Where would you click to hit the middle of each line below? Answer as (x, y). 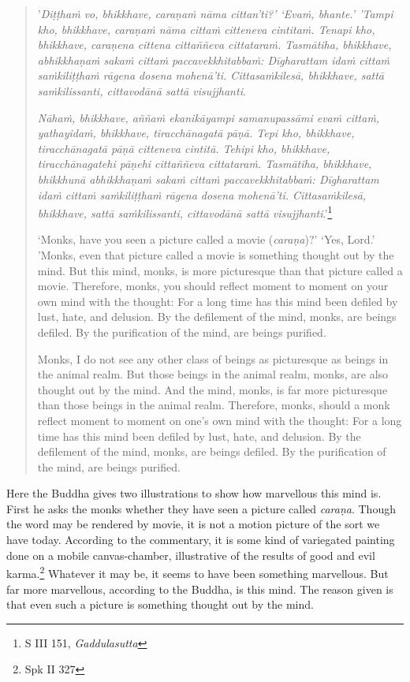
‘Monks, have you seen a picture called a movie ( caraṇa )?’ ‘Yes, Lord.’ (206, 239)
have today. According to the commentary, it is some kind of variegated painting (201, 540)
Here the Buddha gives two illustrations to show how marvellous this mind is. (194, 493)
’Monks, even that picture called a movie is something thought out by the (216, 254)
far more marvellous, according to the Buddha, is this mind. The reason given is (200, 589)
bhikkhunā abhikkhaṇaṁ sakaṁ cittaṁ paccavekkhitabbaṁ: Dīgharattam (208, 179)
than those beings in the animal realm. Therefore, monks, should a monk (214, 405)
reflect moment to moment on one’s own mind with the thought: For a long (220, 420)
